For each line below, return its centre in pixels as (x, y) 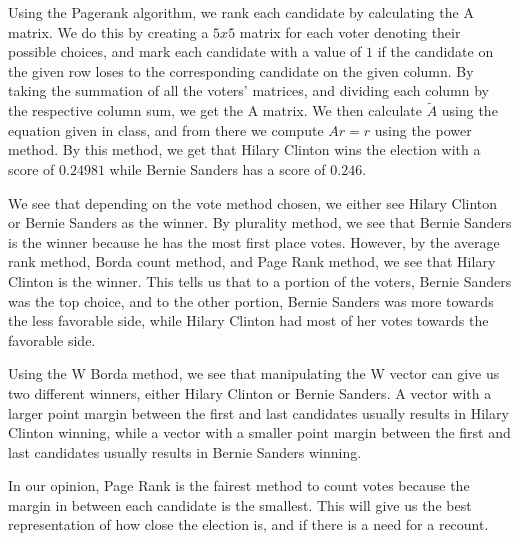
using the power (423, 129)
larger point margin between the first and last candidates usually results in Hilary (258, 412)
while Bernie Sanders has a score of (217, 168)
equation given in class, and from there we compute (166, 129)
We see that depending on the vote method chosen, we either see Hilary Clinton (253, 202)
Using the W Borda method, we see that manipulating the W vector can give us (254, 373)
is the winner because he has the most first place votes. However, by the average (254, 241)
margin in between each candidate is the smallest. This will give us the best (240, 504)
